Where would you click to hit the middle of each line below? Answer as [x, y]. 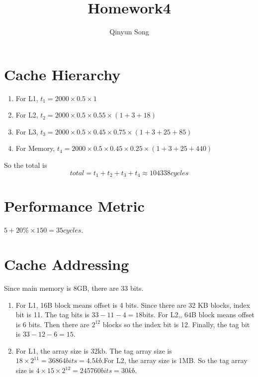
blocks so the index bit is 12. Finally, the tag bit [176, 324]
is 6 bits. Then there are [52, 324]
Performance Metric [74, 206]
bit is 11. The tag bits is [52, 314]
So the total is [26, 165]
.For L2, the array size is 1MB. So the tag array [174, 360]
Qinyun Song [129, 32]
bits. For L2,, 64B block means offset [198, 314]
